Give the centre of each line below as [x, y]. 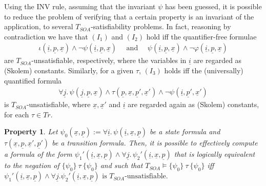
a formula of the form [38, 154]
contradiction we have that [46, 36]
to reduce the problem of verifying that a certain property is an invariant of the [129, 16]
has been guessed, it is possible [213, 6]
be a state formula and [185, 131]
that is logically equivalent [214, 154]
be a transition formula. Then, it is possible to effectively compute [155, 143]
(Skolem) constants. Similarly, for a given [69, 70]
